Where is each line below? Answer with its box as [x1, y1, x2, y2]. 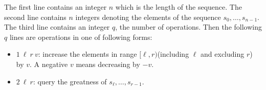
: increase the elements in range [38, 49, 137, 59]
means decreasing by [76, 58, 140, 69]
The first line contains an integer [4, 2, 107, 12]
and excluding [201, 49, 245, 59]
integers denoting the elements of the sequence [75, 11, 221, 22]
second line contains [4, 11, 66, 22]
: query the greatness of [33, 76, 107, 86]
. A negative [30, 58, 68, 69]
